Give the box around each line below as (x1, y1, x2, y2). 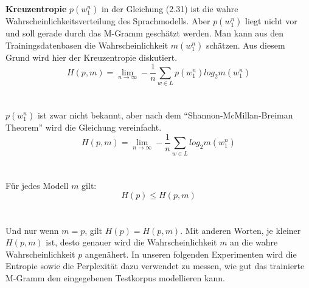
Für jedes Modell (5, 179, 69, 191)
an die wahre (230, 236, 278, 249)
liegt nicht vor (245, 15, 297, 27)
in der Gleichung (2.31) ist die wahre (101, 2, 238, 15)
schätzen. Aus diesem (206, 38, 285, 51)
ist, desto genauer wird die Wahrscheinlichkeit (46, 236, 217, 249)
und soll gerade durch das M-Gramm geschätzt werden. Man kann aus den (5, 27, 284, 39)
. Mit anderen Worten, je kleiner (180, 224, 301, 236)
